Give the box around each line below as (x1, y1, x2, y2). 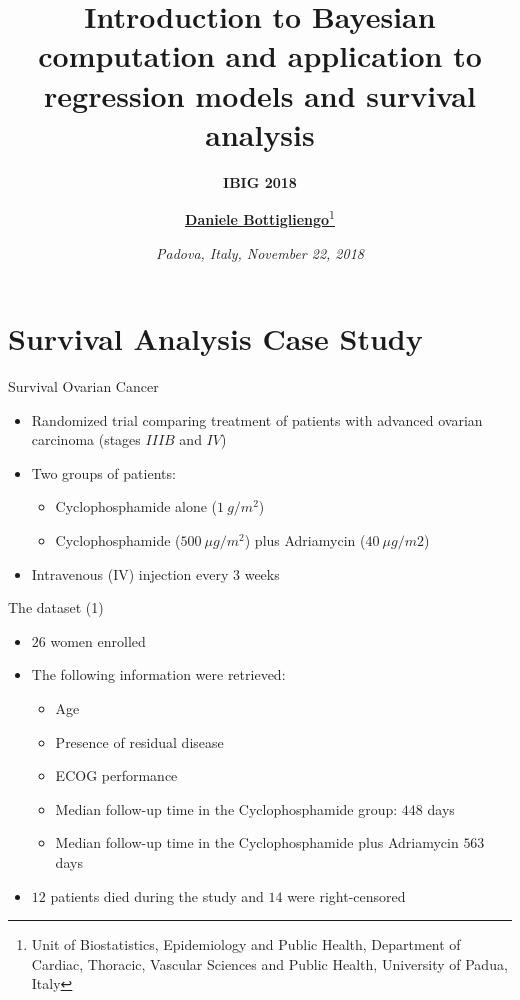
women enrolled (50, 630, 146, 651)
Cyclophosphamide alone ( (55, 496, 218, 517)
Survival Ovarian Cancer (8, 376, 159, 397)
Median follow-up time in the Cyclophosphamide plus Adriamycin (55, 832, 459, 853)
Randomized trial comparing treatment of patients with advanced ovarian (31, 409, 483, 430)
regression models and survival (44, 74, 476, 115)
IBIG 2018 (223, 171, 297, 192)
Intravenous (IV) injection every (31, 563, 229, 584)
